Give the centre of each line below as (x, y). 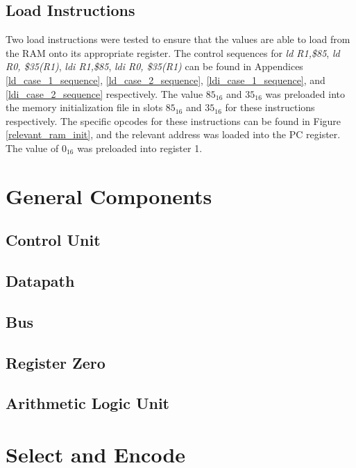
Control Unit (53, 240)
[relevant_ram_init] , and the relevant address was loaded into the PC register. (173, 134)
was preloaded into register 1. (140, 148)
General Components (109, 195)
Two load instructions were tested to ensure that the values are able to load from (178, 39)
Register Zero (56, 362)
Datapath (40, 281)
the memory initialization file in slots (84, 107)
